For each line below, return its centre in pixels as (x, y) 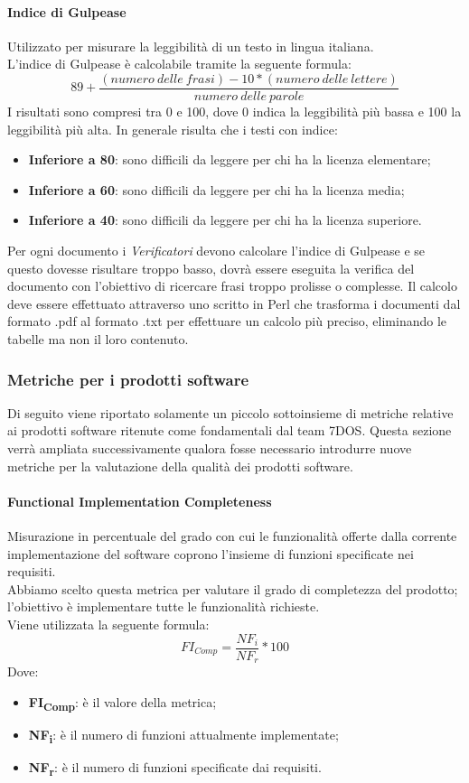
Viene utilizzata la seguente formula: (108, 624)
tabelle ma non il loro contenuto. (98, 338)
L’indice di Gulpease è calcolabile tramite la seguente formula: (179, 64)
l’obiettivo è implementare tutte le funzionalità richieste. (164, 606)
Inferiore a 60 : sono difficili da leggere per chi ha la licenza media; (216, 189)
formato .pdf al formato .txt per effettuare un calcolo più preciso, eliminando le (227, 321)
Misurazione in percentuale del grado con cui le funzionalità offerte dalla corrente (232, 535)
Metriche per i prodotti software (128, 379)
